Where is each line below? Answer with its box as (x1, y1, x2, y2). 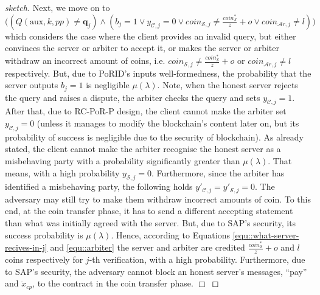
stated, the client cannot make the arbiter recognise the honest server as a (5, 142, 281, 155)
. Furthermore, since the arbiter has (151, 166, 285, 179)
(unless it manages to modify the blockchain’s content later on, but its (37, 116, 299, 129)
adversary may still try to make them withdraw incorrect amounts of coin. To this (5, 192, 311, 205)
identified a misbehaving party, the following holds (5, 180, 193, 193)
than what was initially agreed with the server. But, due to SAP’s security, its (5, 216, 296, 229)
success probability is (5, 228, 83, 241)
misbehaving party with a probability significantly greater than (5, 154, 240, 167)
